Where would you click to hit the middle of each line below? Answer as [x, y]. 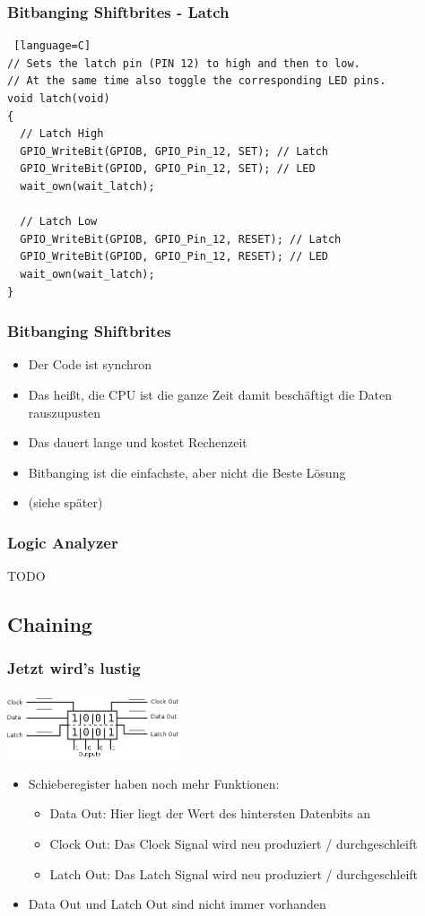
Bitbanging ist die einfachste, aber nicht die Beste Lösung [187, 472]
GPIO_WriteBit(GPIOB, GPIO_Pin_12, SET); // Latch [174, 151]
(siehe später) [65, 502]
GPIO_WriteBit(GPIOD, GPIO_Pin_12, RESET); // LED [174, 257]
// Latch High [62, 134]
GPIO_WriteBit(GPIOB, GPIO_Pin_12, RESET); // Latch [181, 239]
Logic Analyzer [63, 542]
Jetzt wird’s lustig [74, 668]
